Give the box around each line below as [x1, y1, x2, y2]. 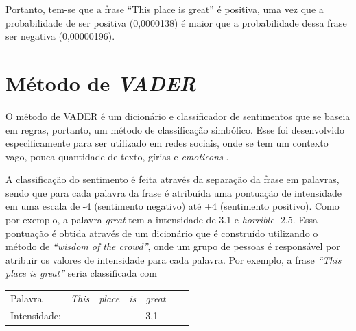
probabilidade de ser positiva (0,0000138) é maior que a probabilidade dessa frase [5, 15, 347, 29]
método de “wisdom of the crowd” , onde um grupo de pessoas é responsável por [5, 239, 340, 254]
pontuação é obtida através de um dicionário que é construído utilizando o [5, 225, 318, 240]
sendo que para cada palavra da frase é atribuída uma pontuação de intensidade [5, 185, 342, 199]
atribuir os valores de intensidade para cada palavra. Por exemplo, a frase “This [5, 252, 342, 267]
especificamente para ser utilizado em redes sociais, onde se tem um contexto [5, 136, 329, 150]
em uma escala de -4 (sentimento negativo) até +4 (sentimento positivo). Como [5, 199, 340, 213]
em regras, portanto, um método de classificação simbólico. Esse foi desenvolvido [5, 122, 344, 136]
